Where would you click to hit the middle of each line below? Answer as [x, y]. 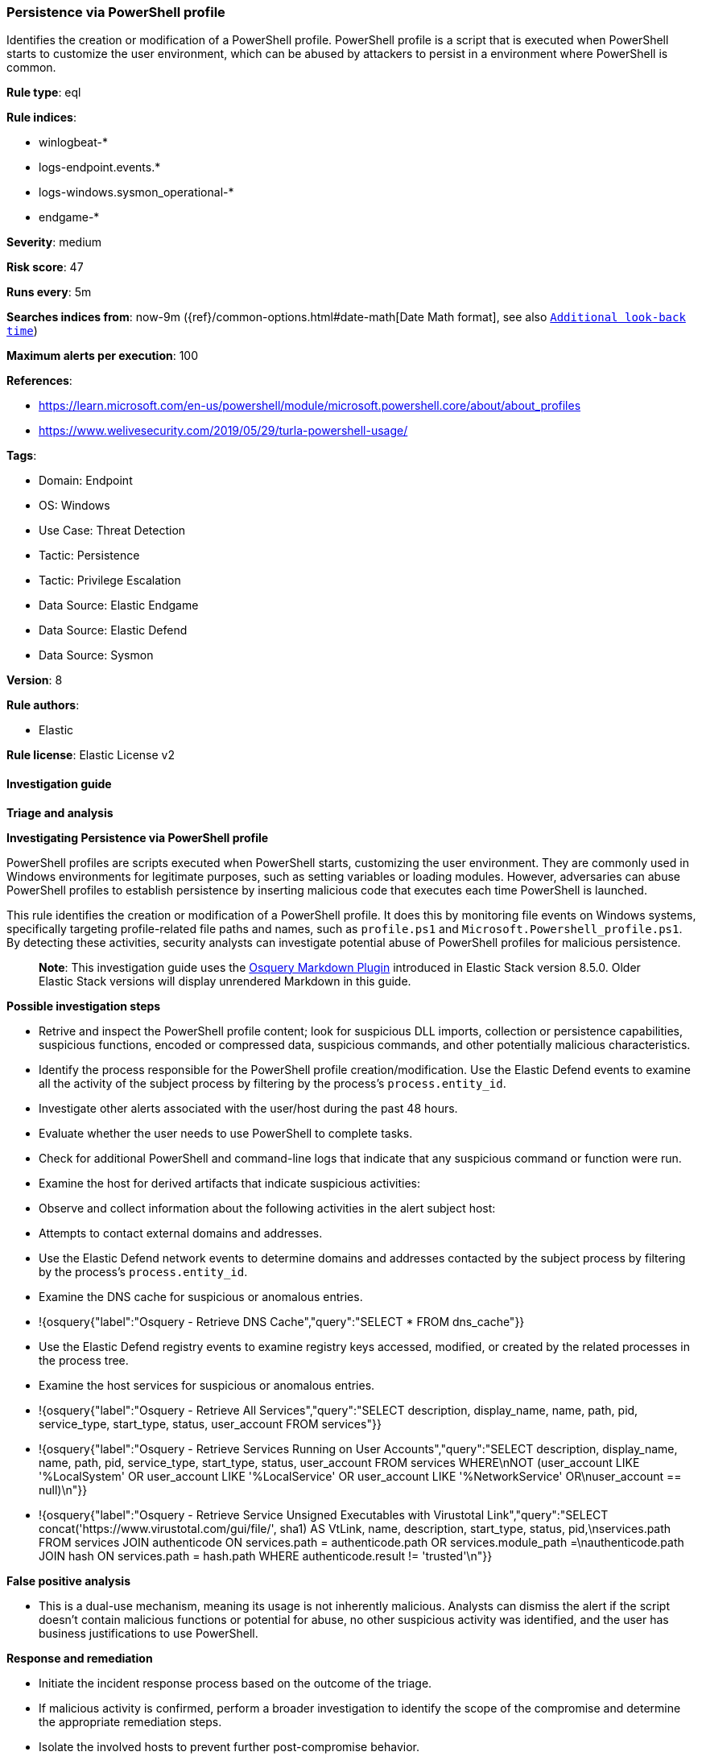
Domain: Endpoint [86, 481]
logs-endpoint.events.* [100, 167]
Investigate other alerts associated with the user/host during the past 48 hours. [248, 1108]
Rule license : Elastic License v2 [91, 755]
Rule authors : [43, 705]
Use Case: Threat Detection [112, 531]
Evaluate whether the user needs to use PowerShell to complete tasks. [226, 1133]
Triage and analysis [60, 812]
